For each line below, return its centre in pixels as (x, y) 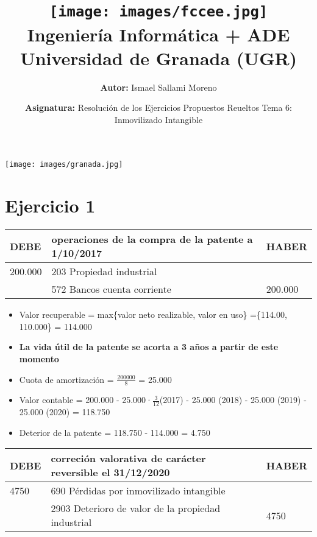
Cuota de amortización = (66, 379)
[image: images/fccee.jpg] (158, 12)
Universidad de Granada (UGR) (158, 58)
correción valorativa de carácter (128, 458)
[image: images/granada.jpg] (64, 165)
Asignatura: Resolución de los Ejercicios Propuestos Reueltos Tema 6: (158, 107)
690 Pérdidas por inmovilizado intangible (138, 491)
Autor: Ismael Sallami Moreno (158, 87)
